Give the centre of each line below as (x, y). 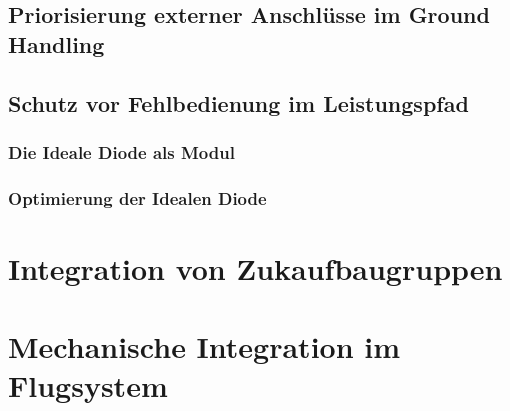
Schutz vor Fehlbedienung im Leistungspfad (238, 102)
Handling (56, 43)
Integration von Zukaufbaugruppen (255, 267)
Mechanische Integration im (204, 346)
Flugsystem (88, 385)
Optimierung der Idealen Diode (137, 197)
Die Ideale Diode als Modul (121, 151)
